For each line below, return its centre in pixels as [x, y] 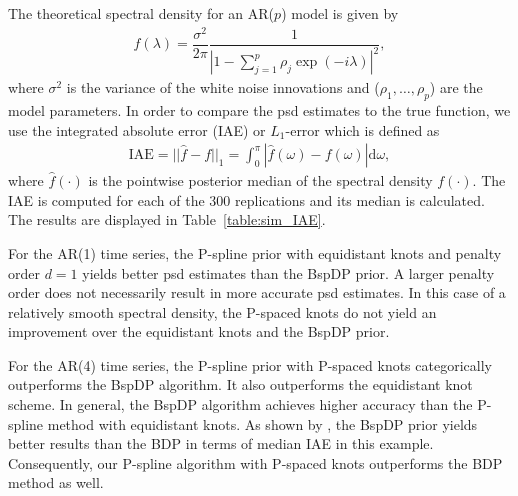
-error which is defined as [362, 129]
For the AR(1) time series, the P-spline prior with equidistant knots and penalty [255, 252]
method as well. [56, 482]
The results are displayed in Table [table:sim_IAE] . [167, 219]
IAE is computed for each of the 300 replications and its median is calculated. [246, 199]
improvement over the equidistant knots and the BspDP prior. [199, 331]
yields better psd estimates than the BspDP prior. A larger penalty [288, 272]
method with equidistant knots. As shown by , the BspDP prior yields [262, 423]
